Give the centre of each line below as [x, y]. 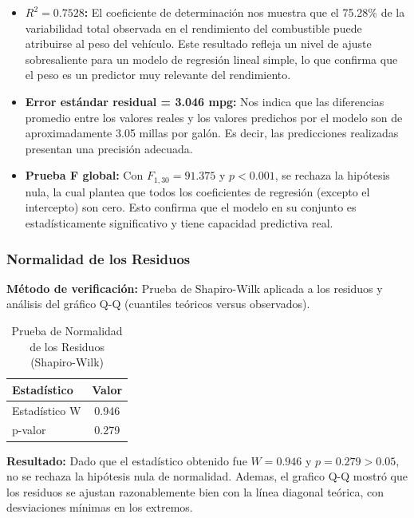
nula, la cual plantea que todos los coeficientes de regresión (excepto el [197, 191]
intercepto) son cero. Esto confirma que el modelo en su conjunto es [191, 207]
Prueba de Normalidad [67, 330]
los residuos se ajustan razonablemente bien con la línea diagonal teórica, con [195, 491]
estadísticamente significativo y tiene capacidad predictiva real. [179, 222]
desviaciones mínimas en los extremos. [100, 507]
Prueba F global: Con [84, 175]
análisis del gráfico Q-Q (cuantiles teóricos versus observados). [158, 304]
